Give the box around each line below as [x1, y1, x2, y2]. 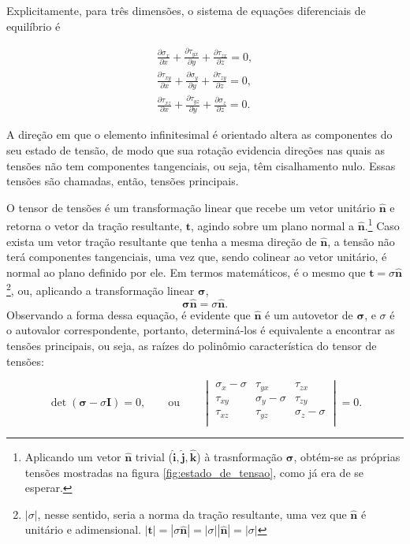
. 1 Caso [364, 215, 400, 233]
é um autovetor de [265, 306, 353, 322]
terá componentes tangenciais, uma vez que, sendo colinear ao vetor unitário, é [6, 248, 387, 265]
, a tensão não [327, 233, 395, 249]
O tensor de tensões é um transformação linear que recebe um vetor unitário [6, 199, 375, 215]
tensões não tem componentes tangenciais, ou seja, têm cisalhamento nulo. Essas [6, 157, 396, 173]
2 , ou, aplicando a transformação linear [6, 280, 195, 299]
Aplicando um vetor [24, 449, 121, 465]
